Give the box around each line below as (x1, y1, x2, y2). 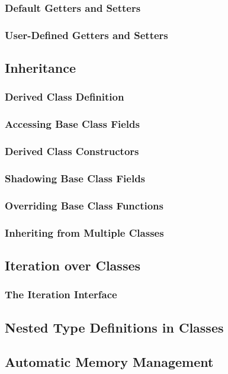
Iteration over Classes (5, 256, 141, 274)
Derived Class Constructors (5, 144, 139, 159)
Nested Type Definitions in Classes (5, 318, 224, 336)
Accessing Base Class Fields (5, 117, 140, 131)
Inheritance (5, 59, 76, 77)
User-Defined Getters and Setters (5, 27, 168, 42)
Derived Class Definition (5, 89, 124, 104)
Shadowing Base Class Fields (5, 170, 146, 185)
